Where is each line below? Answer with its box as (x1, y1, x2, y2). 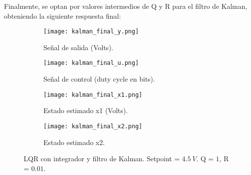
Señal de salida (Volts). (43, 42, 113, 52)
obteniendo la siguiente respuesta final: (4, 10, 121, 21)
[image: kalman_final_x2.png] (43, 122, 143, 130)
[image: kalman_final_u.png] (43, 59, 139, 67)
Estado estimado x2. (43, 137, 105, 147)
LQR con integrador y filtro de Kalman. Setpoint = (24, 153, 180, 164)
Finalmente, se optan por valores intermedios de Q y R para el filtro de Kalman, (4, 1, 248, 11)
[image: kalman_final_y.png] (43, 28, 139, 35)
